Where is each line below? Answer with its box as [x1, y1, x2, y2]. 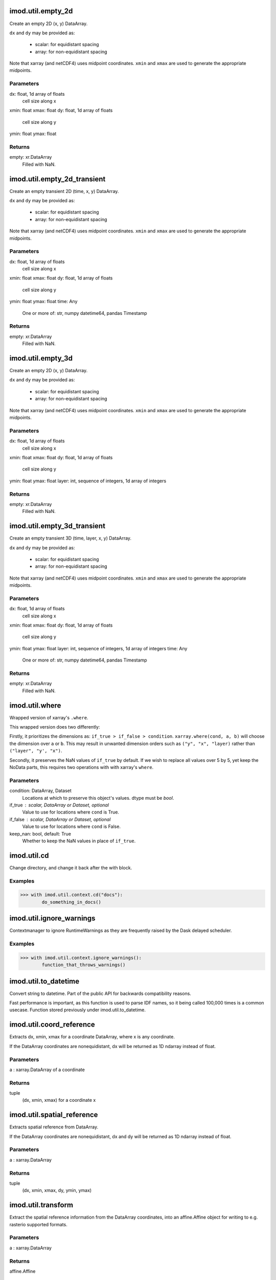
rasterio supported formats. [9, 1221, 67, 1227]
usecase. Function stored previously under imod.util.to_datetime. [9, 1007, 146, 1013]
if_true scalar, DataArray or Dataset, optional [9, 802, 109, 808]
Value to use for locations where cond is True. [22, 809, 120, 815]
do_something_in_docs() [41, 899, 102, 905]
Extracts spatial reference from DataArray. [9, 1124, 99, 1130]
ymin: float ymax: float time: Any [9, 298, 78, 305]
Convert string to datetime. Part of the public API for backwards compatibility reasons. [9, 990, 192, 996]
